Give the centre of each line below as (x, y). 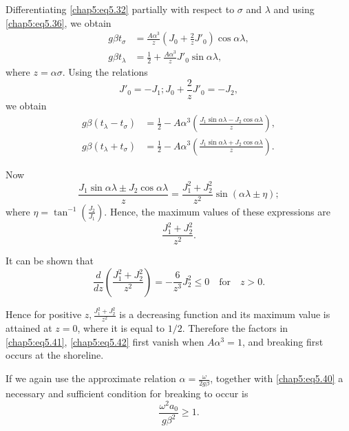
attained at (29, 328)
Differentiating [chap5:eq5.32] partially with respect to (120, 9)
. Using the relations (105, 72)
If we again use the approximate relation (91, 378)
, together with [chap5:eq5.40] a (277, 378)
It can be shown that (50, 261)
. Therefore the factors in (235, 328)
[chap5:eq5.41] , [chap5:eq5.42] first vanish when (105, 341)
